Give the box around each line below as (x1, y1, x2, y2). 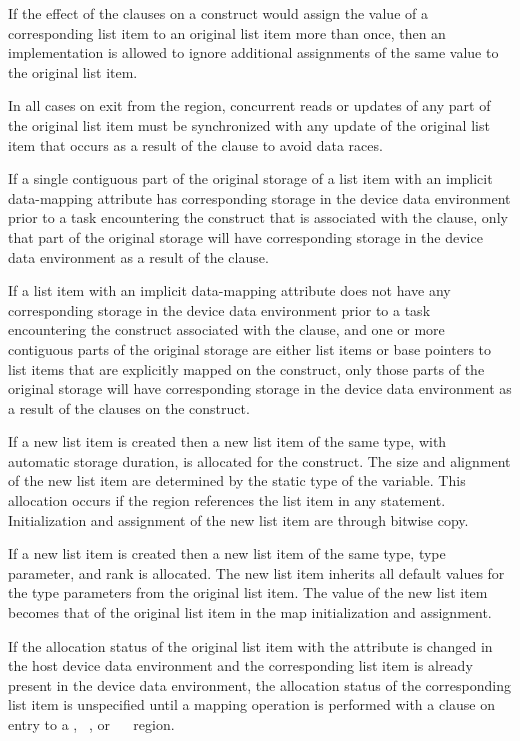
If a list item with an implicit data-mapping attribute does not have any (8, 280, 451, 301)
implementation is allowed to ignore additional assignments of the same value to (8, 42, 499, 63)
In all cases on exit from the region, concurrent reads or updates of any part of (8, 95, 491, 116)
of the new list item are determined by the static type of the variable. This (8, 470, 466, 491)
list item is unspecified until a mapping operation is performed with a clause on (8, 694, 496, 715)
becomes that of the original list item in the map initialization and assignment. (8, 602, 492, 623)
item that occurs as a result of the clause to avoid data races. (8, 134, 383, 155)
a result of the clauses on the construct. (8, 397, 250, 418)
